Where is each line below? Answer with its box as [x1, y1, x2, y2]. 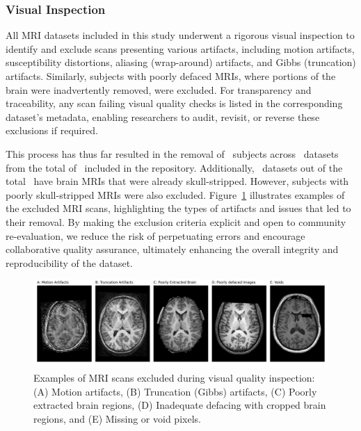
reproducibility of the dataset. [6, 255, 133, 270]
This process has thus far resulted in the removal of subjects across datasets [6, 146, 339, 161]
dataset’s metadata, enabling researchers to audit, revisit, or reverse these [6, 109, 320, 124]
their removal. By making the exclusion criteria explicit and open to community [6, 214, 346, 229]
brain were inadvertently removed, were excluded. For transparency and [6, 82, 312, 97]
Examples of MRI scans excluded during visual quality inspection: [33, 371, 315, 385]
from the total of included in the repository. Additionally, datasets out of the [6, 160, 343, 174]
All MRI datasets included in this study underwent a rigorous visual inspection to [6, 28, 355, 42]
